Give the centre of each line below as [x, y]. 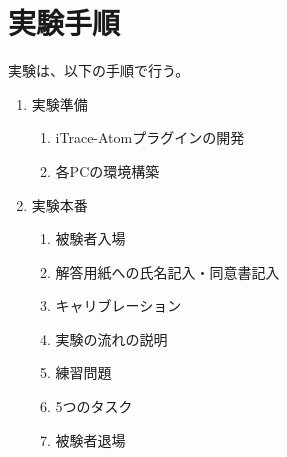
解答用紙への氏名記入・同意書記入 [167, 271]
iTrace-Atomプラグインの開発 [150, 137]
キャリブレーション [118, 305]
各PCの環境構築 [107, 170]
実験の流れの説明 [111, 338]
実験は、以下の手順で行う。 [99, 70]
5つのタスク [94, 406]
